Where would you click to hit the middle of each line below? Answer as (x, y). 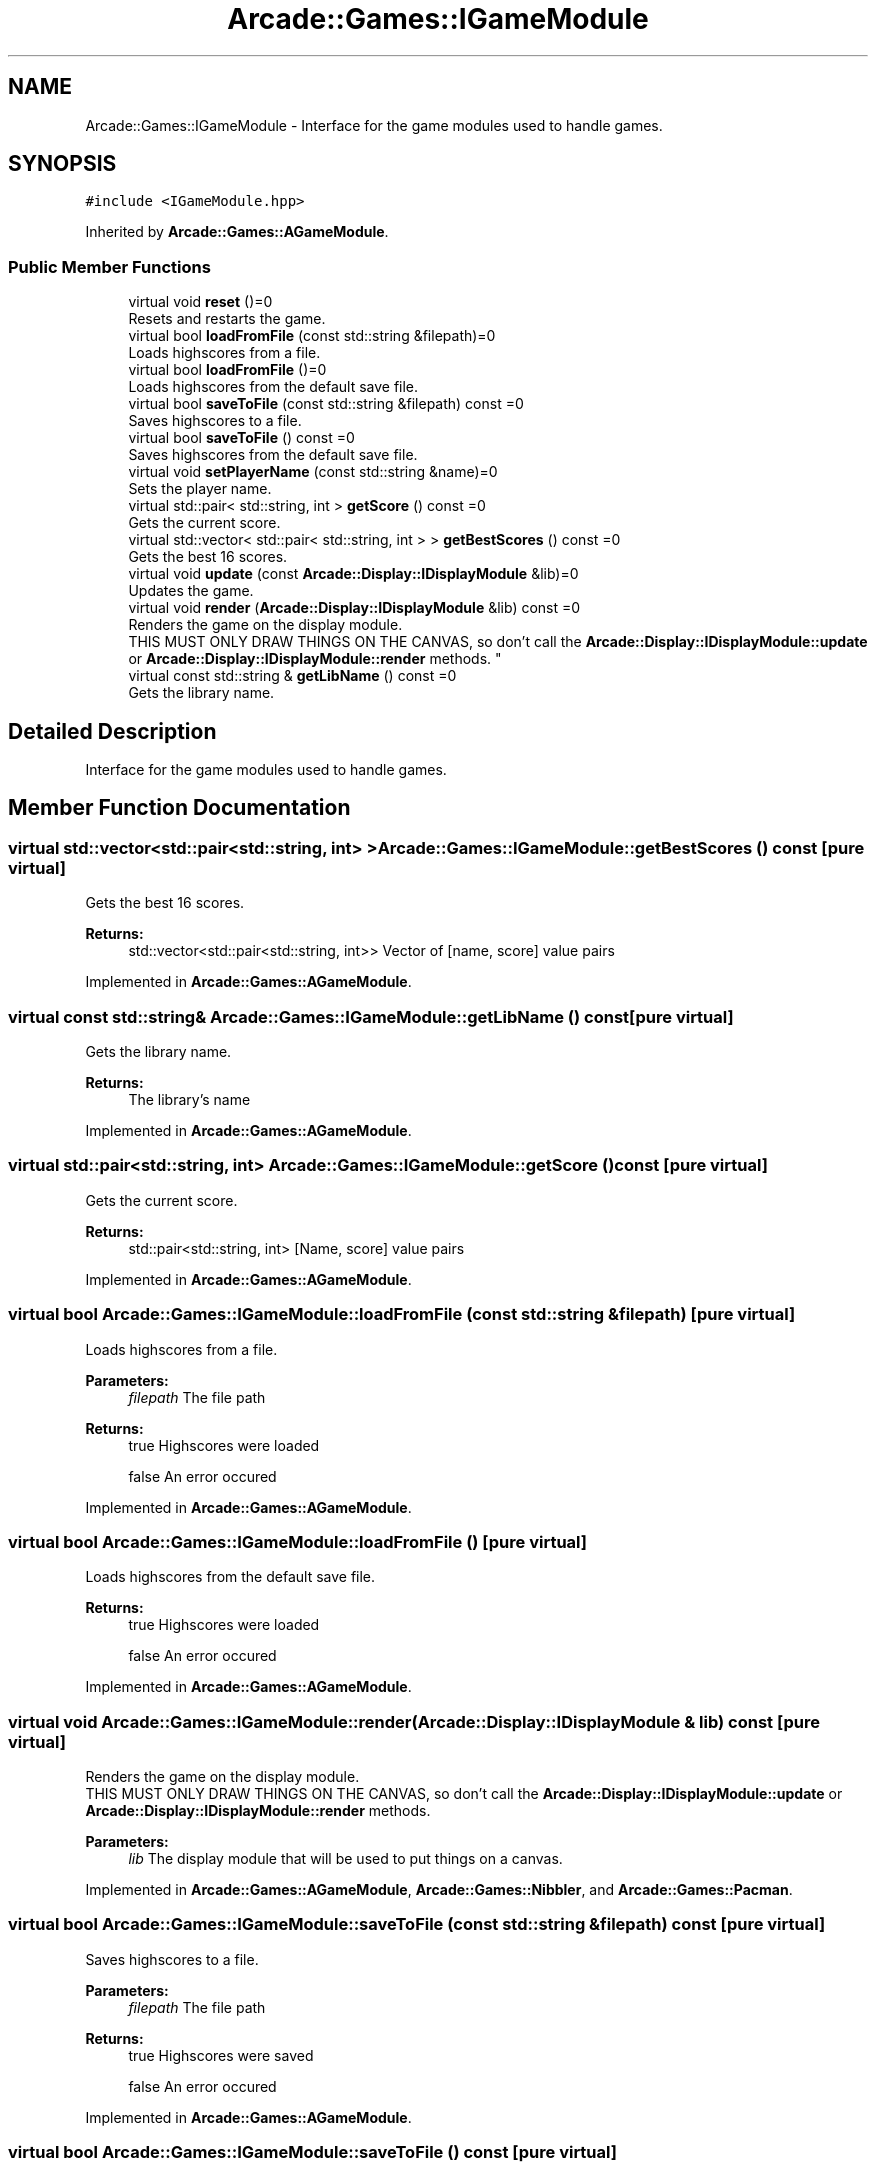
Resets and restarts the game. (227, 319)
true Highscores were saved (221, 2055)
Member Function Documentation (179, 808)
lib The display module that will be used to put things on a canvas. (345, 1858)
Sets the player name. (200, 489)
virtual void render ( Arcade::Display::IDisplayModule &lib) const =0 (354, 608)
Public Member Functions (109, 266)
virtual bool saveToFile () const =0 (241, 438)
